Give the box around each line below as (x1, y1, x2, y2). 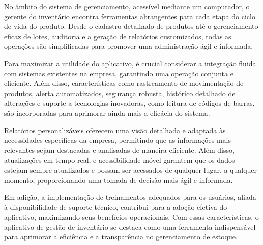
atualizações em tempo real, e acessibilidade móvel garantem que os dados (4, 155, 235, 165)
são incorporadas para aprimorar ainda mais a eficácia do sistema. (4, 107, 210, 118)
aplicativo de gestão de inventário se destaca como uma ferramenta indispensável (4, 221, 256, 232)
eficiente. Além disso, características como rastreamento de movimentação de (4, 78, 244, 88)
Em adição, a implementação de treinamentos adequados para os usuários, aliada (4, 192, 256, 202)
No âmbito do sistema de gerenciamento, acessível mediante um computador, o (4, 1, 250, 11)
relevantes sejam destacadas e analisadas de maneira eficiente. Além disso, (4, 144, 235, 155)
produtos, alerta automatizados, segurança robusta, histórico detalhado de (4, 87, 236, 98)
